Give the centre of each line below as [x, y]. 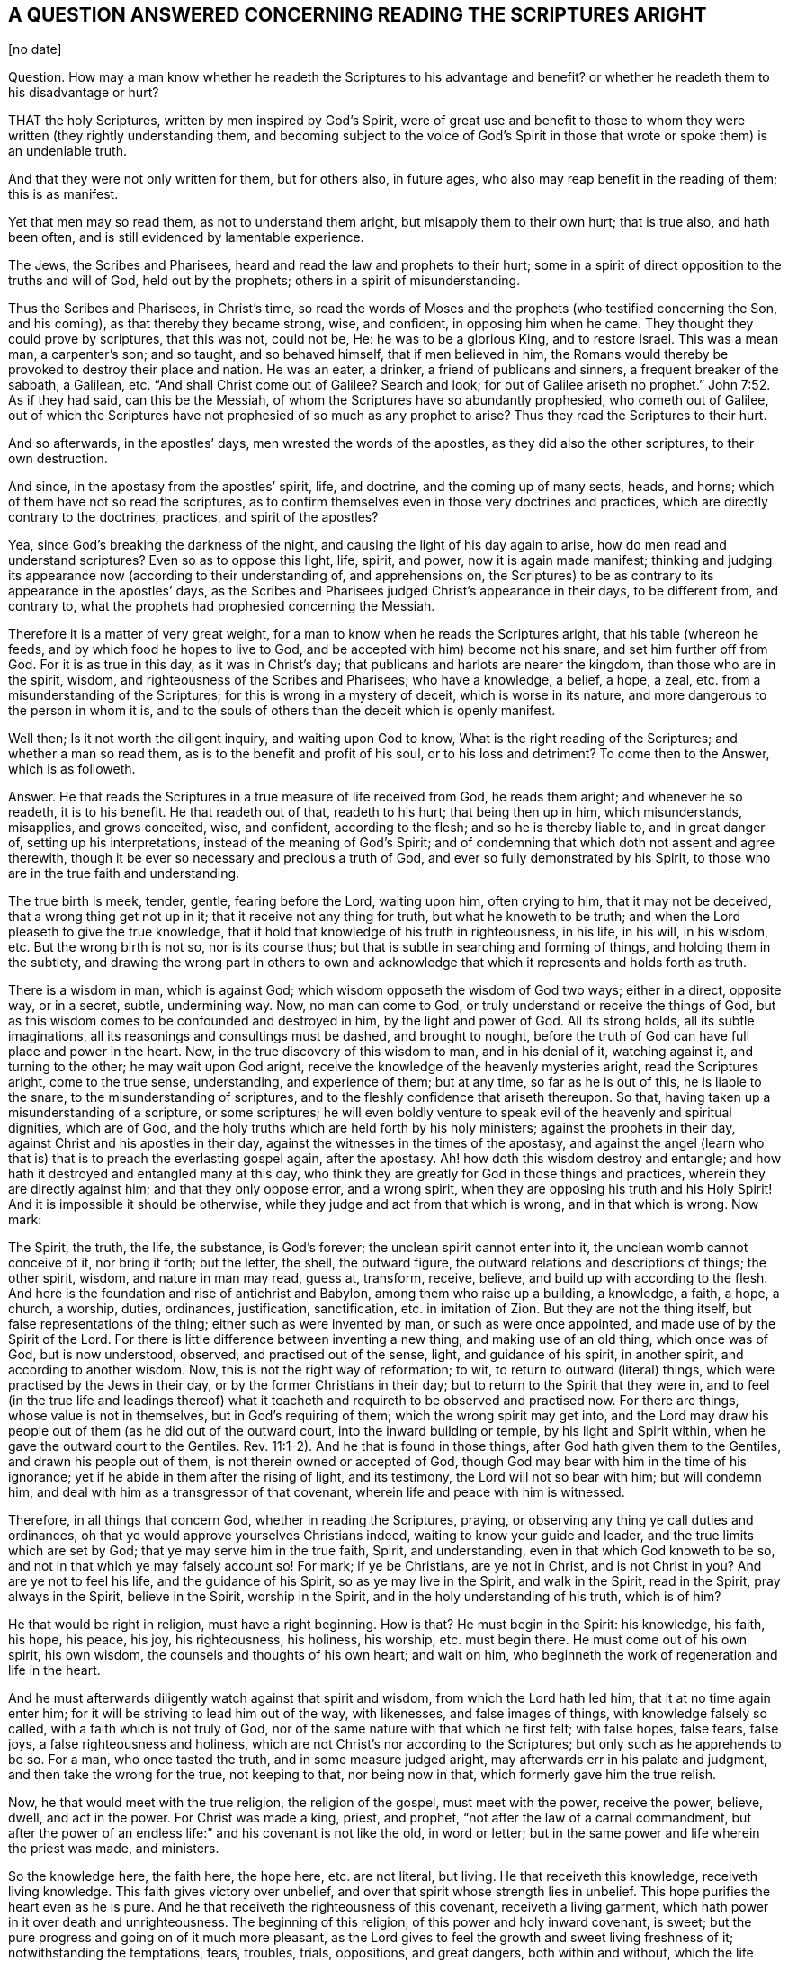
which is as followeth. [72, 769]
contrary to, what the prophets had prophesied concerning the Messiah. [222, 606]
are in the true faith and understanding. [124, 873]
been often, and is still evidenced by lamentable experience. [186, 237]
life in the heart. [54, 1670]
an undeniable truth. [67, 151]
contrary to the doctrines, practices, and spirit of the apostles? [193, 517]
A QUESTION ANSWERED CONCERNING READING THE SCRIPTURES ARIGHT [358, 15]
